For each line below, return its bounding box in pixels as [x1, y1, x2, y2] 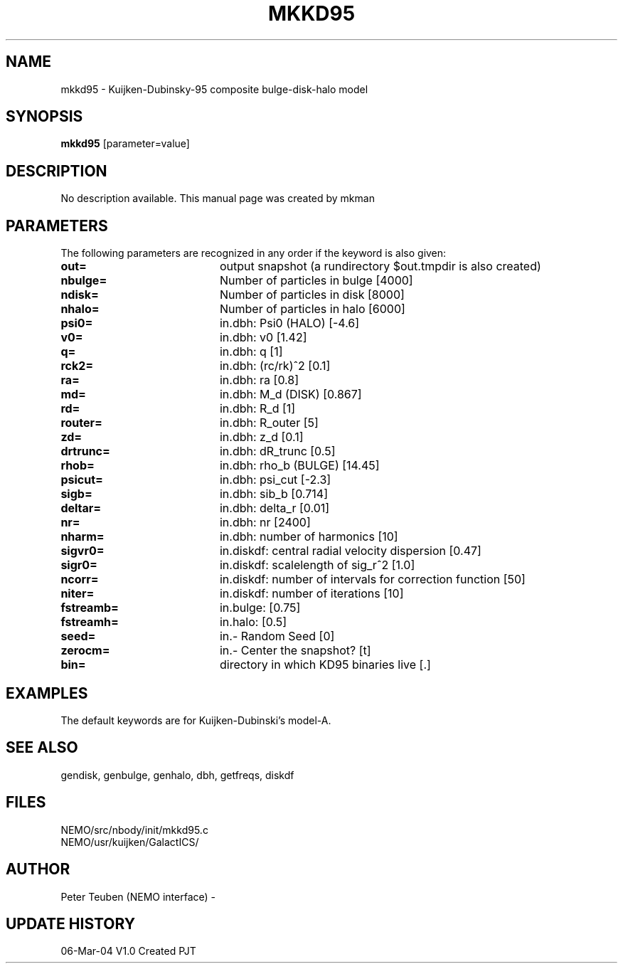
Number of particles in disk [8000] [219, 287, 405, 302]
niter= [60, 586, 95, 601]
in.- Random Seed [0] [219, 629, 335, 644]
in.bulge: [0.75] [219, 600, 301, 615]
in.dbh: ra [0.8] [219, 373, 299, 388]
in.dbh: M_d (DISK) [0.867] [219, 387, 362, 402]
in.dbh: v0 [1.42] [219, 330, 307, 345]
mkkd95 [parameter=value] [60, 137, 190, 150]
